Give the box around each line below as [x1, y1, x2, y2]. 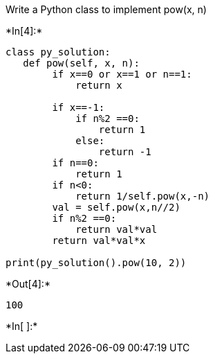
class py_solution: [6, 46, 111, 58]
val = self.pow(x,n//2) [52, 202, 180, 213]
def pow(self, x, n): [23, 58, 140, 69]
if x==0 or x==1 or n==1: [52, 69, 192, 80]
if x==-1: [52, 102, 105, 113]
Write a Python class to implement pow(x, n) [6, 3, 207, 15]
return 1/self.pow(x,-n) [75, 191, 210, 202]
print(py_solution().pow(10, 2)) [6, 257, 187, 268]
